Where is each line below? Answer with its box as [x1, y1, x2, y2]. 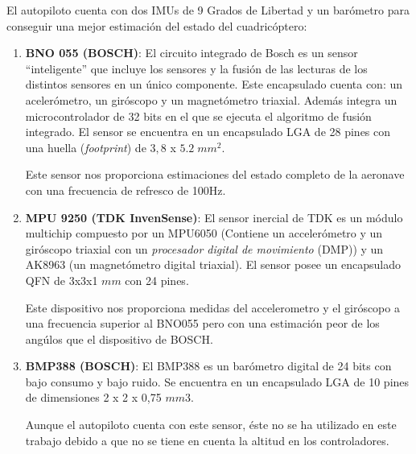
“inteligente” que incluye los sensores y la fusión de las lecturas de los [25, 60, 368, 76]
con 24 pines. [125, 271, 189, 288]
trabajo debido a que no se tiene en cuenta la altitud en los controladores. [25, 431, 389, 448]
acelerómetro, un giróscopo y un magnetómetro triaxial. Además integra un [25, 91, 397, 108]
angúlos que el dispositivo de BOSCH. [25, 330, 213, 347]
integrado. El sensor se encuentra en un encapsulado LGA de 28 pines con [25, 123, 391, 140]
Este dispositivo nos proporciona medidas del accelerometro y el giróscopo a [25, 299, 400, 316]
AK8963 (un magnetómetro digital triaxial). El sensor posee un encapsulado [25, 256, 401, 273]
